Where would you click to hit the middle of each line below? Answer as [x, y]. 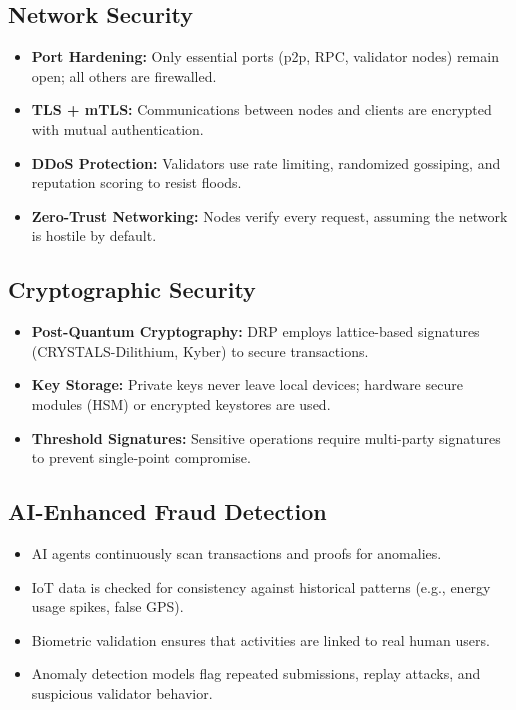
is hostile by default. [94, 235]
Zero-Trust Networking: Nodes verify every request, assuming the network [269, 215]
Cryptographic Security [132, 289]
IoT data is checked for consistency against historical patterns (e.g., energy [261, 586]
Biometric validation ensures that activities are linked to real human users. [260, 639]
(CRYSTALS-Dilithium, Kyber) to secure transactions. [200, 350]
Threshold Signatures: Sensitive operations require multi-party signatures [266, 437]
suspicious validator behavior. [122, 692]
